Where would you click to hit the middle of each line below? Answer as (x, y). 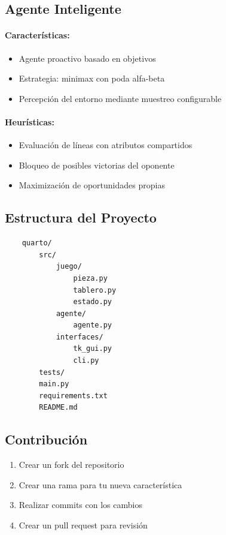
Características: (37, 35)
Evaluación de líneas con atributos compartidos (106, 145)
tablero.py (95, 290)
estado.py (92, 302)
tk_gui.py (92, 349)
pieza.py (90, 278)
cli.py (86, 361)
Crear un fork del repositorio (71, 465)
